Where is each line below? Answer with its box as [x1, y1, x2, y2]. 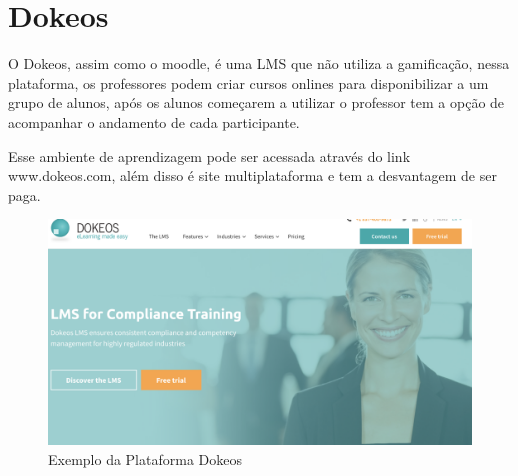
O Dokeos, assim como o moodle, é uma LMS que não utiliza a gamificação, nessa [8, 53, 510, 74]
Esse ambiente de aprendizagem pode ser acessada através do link [8, 145, 411, 166]
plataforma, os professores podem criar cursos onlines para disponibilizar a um [8, 72, 489, 93]
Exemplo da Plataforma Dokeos [48, 448, 242, 469]
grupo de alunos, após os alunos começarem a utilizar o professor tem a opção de [8, 92, 505, 113]
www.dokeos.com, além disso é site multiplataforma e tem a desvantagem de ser [8, 165, 497, 186]
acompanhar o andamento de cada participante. [8, 111, 300, 132]
